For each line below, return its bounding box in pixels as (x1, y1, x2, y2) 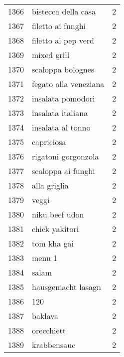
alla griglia (32, 179, 69, 191)
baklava (32, 310, 58, 321)
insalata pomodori (32, 92, 95, 104)
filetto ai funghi (32, 20, 86, 31)
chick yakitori (32, 223, 79, 234)
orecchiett (32, 324, 66, 336)
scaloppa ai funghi (32, 165, 95, 176)
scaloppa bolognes (32, 63, 95, 75)
